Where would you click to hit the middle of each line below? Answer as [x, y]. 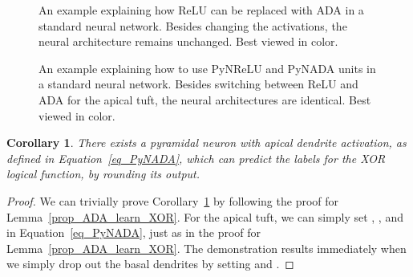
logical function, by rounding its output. [103, 174]
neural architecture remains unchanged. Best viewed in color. [188, 41]
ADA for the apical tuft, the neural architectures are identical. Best [205, 99]
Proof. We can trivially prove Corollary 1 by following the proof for [173, 200]
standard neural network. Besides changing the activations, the [193, 25]
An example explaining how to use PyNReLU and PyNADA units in [207, 68]
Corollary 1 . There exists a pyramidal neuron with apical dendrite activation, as [206, 143]
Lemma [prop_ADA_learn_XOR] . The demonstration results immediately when [206, 248]
